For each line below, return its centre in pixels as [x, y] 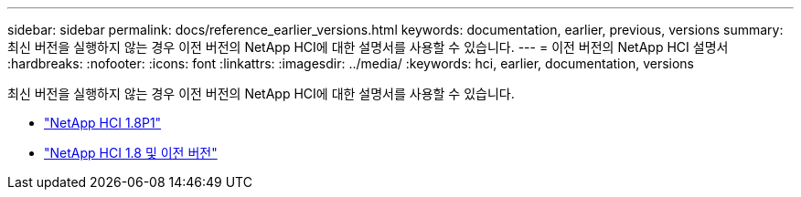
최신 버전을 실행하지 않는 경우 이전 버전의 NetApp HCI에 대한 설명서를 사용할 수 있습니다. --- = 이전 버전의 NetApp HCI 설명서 [368, 47]
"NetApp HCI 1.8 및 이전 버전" [131, 153]
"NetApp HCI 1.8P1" [103, 123]
